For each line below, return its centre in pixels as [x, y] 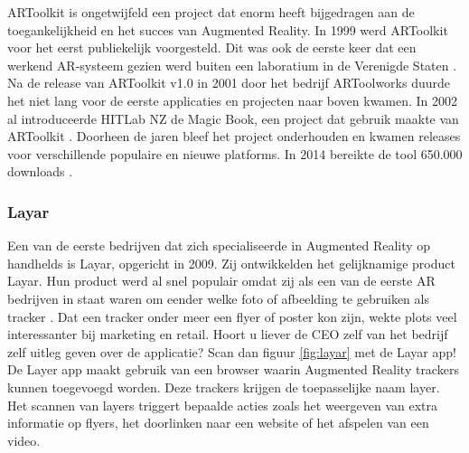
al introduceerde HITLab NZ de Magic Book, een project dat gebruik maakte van [233, 118]
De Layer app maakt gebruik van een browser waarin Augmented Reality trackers [233, 369]
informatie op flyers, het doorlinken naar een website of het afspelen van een [218, 423]
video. [24, 440]
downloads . [40, 171]
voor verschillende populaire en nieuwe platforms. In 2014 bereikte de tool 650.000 [235, 153]
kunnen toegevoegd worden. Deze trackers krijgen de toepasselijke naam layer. [224, 387]
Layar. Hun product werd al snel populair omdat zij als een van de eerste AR [221, 281]
